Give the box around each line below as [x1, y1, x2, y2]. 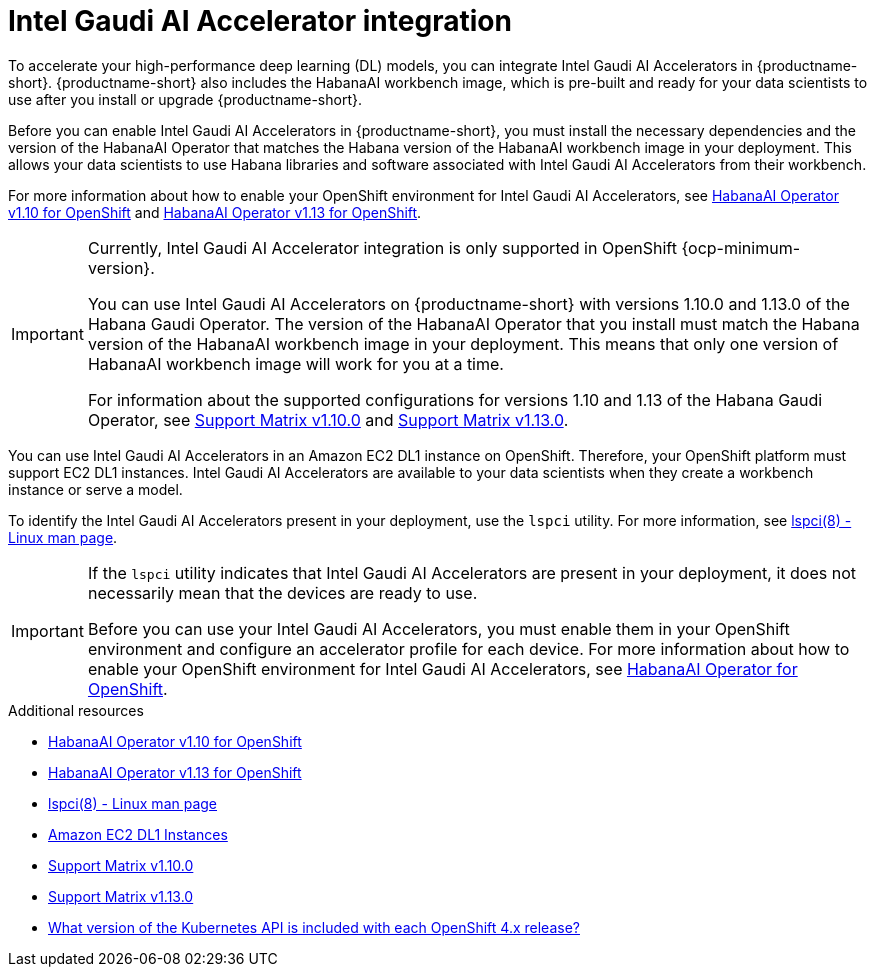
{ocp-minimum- [681, 237, 801, 258]
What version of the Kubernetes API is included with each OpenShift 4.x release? [48, 918, 580, 936]
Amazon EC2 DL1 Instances [48, 825, 228, 843]
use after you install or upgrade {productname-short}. [8, 90, 363, 108]
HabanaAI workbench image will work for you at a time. [87, 353, 504, 374]
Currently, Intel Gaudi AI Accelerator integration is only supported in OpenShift [87, 237, 677, 258]
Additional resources [8, 701, 144, 719]
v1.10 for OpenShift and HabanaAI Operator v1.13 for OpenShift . [8, 203, 422, 221]
